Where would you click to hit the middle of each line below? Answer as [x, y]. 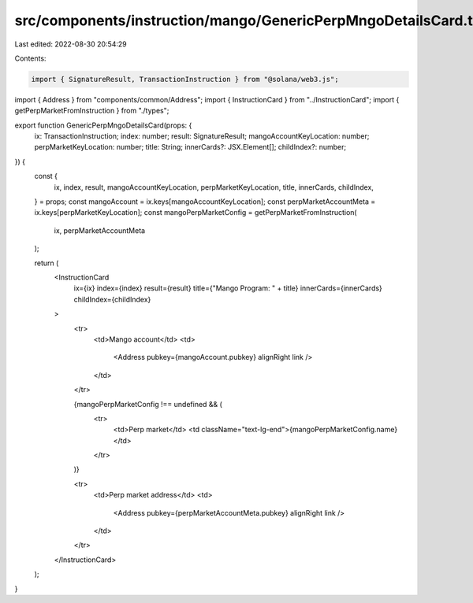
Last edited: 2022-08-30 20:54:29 [71, 44]
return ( [47, 263]
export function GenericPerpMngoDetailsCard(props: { [103, 125]
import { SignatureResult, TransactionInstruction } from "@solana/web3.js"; [185, 79]
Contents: [30, 58]
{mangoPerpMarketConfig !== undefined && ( [148, 404]
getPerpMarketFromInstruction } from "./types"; [92, 111]
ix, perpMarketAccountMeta [100, 230]
